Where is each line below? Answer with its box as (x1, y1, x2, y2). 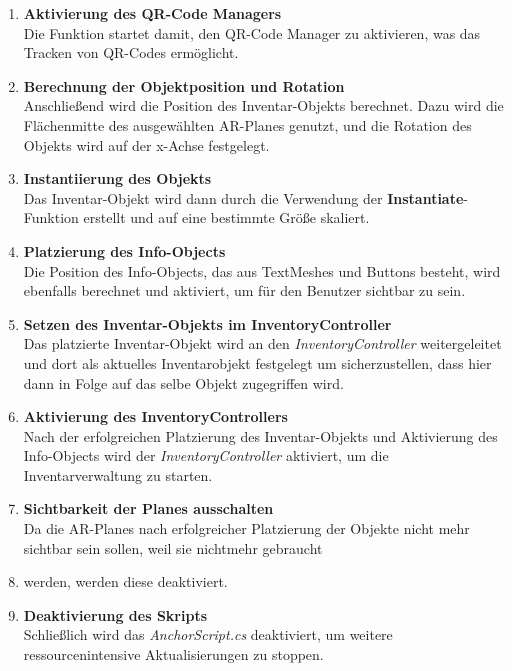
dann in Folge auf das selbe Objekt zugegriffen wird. (23, 372, 344, 393)
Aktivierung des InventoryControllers (23, 406, 288, 427)
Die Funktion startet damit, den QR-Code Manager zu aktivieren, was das (23, 22, 481, 43)
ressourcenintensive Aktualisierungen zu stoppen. (23, 644, 324, 665)
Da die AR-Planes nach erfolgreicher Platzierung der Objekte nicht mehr (23, 518, 470, 539)
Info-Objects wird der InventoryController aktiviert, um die (23, 445, 389, 466)
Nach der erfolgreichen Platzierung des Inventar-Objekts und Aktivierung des (23, 425, 498, 446)
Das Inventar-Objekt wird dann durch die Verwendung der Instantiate (23, 187, 464, 208)
